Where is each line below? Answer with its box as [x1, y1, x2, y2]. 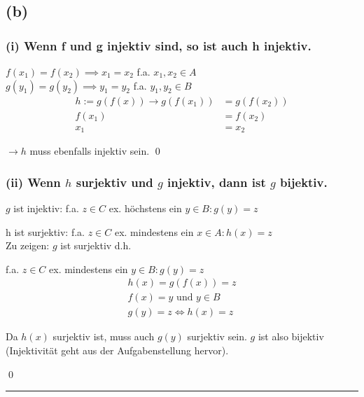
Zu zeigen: [6, 238, 50, 253]
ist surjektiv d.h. [60, 238, 132, 253]
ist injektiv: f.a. [13, 200, 79, 215]
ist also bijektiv [258, 329, 324, 344]
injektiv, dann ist [167, 173, 266, 190]
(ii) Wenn [6, 173, 61, 190]
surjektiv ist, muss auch [52, 329, 155, 344]
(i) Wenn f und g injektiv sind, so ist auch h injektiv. [6, 36, 311, 54]
